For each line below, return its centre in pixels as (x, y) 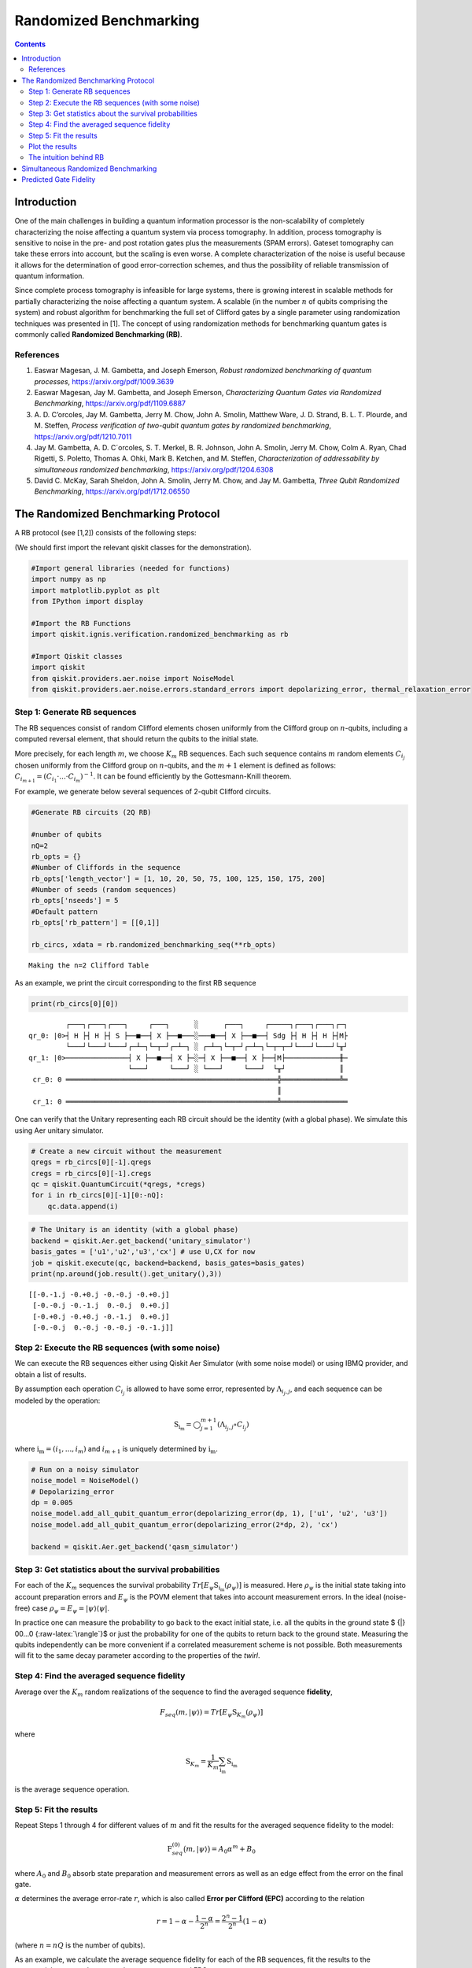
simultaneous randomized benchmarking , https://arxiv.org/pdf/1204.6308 (154, 469)
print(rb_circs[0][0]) (75, 1004)
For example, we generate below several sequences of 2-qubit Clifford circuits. (143, 792)
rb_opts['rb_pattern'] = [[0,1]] (96, 923)
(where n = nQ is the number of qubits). (80, 1945)
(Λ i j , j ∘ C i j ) (233, 1426)
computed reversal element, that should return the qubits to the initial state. (136, 739)
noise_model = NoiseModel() (85, 1481)
